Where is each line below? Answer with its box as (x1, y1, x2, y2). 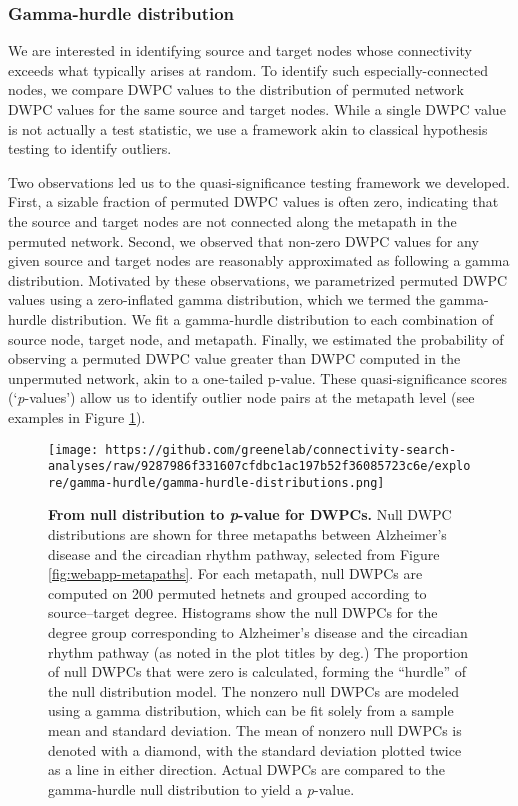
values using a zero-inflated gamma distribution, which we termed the (8, 289, 435, 310)
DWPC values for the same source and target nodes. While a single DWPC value (8, 99, 506, 119)
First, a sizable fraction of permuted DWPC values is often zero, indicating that (8, 191, 499, 212)
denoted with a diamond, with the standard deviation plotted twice (48, 739, 462, 760)
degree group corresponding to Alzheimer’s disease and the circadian (48, 622, 468, 643)
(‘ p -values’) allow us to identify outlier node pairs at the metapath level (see (8, 387, 475, 408)
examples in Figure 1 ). (8, 406, 146, 427)
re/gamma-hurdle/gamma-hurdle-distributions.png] (48, 475, 385, 490)
